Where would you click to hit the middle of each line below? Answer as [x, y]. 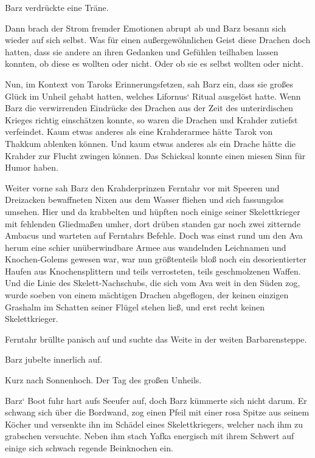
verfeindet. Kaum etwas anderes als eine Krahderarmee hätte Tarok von [139, 132]
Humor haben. [32, 167]
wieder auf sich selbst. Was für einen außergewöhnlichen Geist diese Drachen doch [158, 40]
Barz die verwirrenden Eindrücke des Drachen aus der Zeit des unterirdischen [149, 108]
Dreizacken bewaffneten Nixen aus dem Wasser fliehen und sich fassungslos [144, 200]
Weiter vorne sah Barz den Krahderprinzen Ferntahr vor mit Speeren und [142, 187]
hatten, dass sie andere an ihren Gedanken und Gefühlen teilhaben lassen [142, 51]
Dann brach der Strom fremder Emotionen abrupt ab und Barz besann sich [146, 28]
